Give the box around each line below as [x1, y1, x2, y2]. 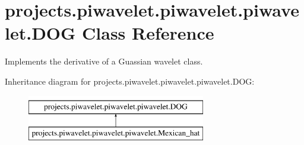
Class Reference [82, 21, 214, 45]
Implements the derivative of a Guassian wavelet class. [5, 55, 203, 67]
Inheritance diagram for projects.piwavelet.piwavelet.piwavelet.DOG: [5, 75, 255, 87]
